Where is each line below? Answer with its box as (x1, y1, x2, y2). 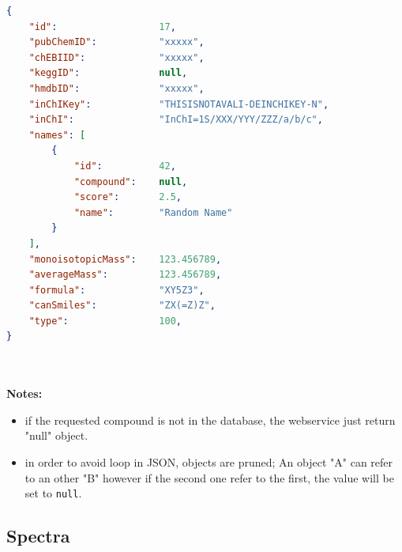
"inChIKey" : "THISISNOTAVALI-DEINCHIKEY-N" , (28, 98, 329, 110)
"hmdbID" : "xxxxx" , (28, 82, 205, 94)
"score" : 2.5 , (73, 191, 182, 203)
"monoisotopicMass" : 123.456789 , (28, 253, 222, 265)
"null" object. (24, 427, 88, 444)
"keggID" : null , (28, 67, 188, 79)
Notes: (6, 385, 43, 402)
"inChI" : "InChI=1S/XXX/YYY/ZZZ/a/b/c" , (28, 114, 323, 126)
